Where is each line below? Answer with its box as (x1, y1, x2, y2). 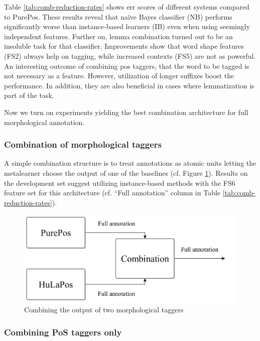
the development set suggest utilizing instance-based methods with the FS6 (4, 177, 235, 188)
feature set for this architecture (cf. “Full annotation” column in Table (4, 187, 221, 198)
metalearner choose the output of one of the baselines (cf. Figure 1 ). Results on (4, 167, 248, 178)
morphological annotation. (4, 117, 85, 127)
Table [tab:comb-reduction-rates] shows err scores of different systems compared (4, 2, 249, 12)
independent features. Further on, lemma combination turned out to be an (4, 31, 233, 41)
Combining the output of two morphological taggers (24, 304, 184, 315)
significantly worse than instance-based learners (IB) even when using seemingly (4, 21, 250, 32)
